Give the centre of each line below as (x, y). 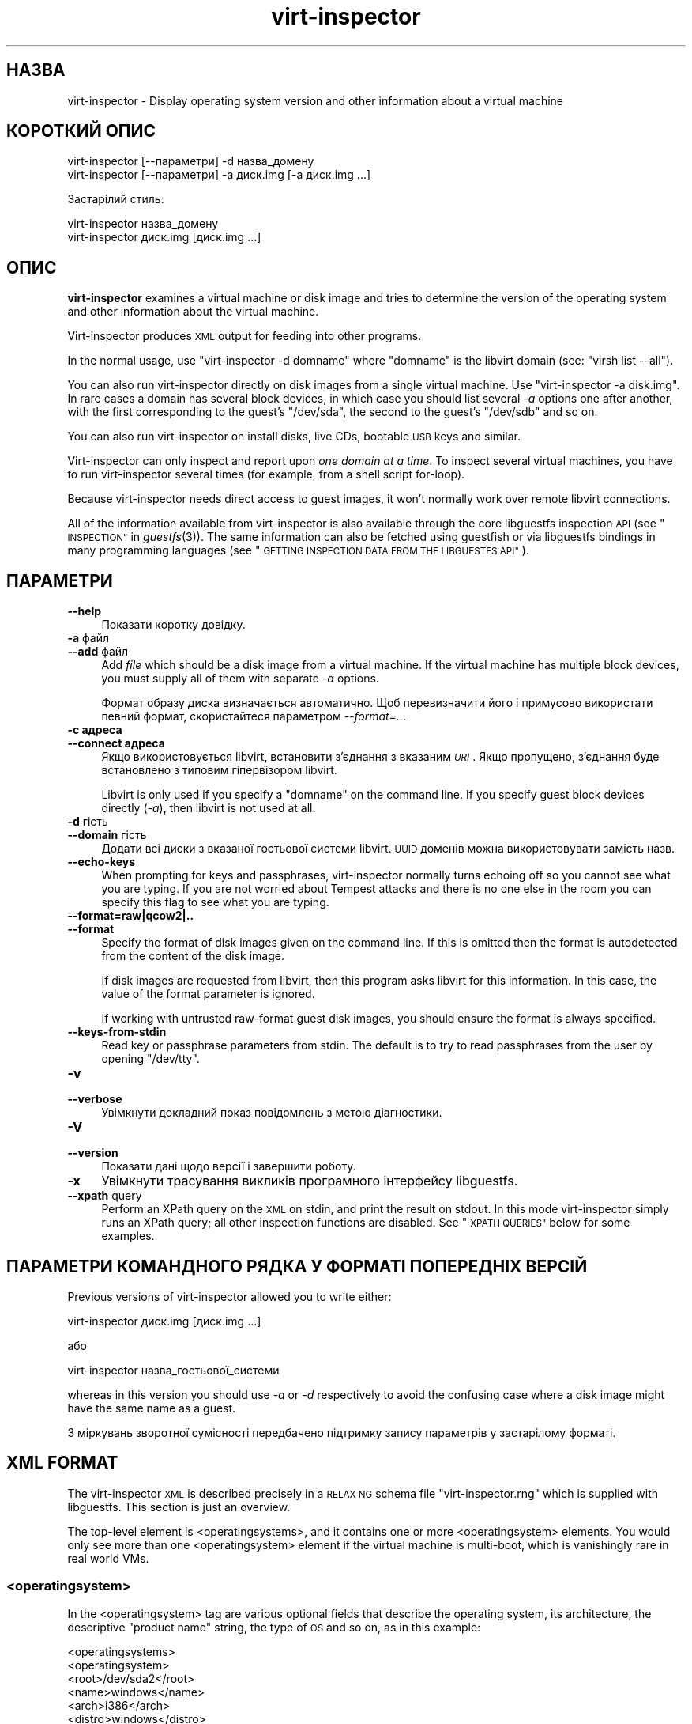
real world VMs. (108, 1558)
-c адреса (95, 730)
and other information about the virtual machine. (193, 312)
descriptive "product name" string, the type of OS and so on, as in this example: (274, 1627)
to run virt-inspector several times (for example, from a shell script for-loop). (266, 474)
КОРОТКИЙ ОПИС (81, 131)
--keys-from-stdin (117, 1032)
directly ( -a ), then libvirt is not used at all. (209, 808)
